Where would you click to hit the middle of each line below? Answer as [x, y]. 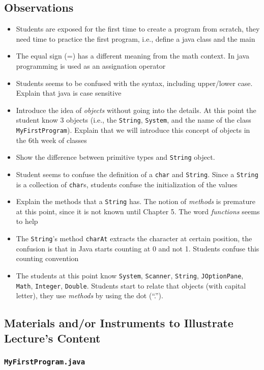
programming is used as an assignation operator [91, 65]
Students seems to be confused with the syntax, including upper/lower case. [134, 83]
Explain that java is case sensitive [69, 93]
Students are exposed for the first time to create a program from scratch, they [138, 29]
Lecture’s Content [52, 338]
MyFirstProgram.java [45, 362]
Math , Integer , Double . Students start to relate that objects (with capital [131, 285]
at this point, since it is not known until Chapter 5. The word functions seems [138, 211]
